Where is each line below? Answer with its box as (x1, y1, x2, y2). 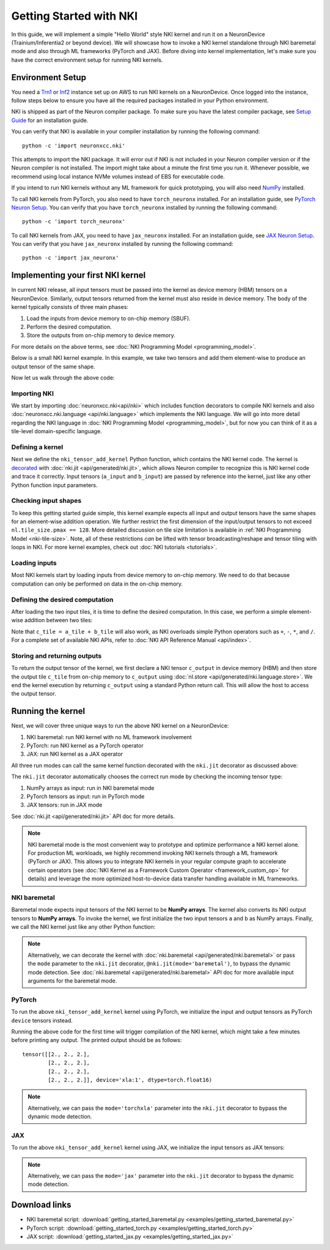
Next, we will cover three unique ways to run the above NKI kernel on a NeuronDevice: (11, 722, 229, 729)
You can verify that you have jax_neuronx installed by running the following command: (11, 240, 233, 248)
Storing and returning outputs (11, 652, 102, 660)
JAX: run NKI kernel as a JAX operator (26, 750, 123, 758)
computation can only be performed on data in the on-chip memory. (11, 580, 183, 587)
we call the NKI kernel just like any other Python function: (11, 923, 156, 931)
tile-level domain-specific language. (11, 428, 102, 435)
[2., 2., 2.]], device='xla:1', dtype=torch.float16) (48, 1076, 213, 1083)
